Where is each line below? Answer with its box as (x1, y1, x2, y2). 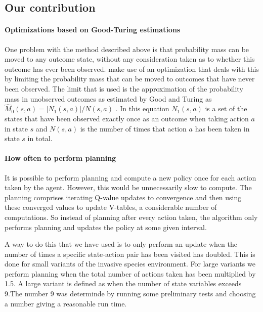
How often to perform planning (5, 153, 116, 163)
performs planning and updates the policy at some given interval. (5, 221, 207, 232)
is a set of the (205, 103, 247, 114)
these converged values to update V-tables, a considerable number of (5, 202, 217, 212)
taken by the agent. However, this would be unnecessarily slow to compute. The (5, 182, 252, 193)
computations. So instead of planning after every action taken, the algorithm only (5, 211, 258, 222)
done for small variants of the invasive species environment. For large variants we (5, 258, 255, 269)
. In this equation (115, 103, 169, 114)
